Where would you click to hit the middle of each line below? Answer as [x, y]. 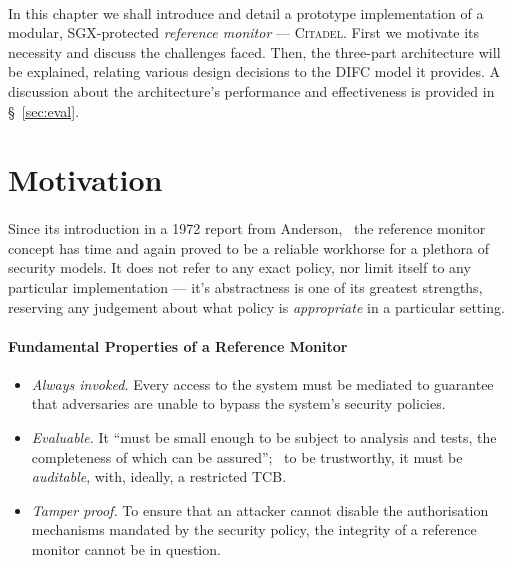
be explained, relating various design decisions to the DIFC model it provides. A [254, 71]
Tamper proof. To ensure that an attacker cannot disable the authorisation [260, 509]
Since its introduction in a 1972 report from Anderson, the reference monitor [247, 228]
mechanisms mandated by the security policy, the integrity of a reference [254, 529]
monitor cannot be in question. [126, 549]
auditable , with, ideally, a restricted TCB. [159, 476]
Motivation [85, 179]
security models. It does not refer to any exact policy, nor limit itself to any [239, 267]
